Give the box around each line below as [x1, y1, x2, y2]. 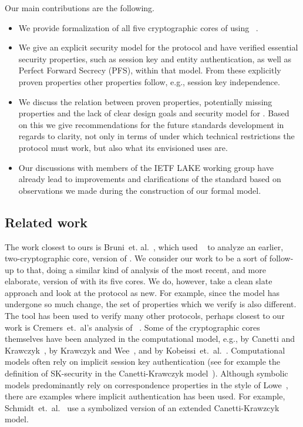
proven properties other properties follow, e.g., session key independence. [18, 75, 280, 88]
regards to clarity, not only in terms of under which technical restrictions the [18, 130, 295, 142]
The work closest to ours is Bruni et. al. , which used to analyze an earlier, [5, 240, 284, 253]
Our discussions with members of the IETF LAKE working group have [18, 161, 274, 173]
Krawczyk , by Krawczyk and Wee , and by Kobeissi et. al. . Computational [5, 344, 285, 356]
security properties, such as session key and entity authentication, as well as [18, 52, 292, 65]
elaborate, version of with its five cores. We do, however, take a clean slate [5, 275, 272, 287]
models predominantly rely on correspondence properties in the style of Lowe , [5, 378, 288, 391]
